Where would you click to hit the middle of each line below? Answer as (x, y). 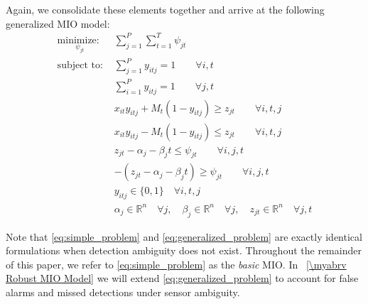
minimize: (78, 40)
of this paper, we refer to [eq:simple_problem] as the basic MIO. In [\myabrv (176, 264)
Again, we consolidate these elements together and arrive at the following (165, 9)
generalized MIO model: (58, 23)
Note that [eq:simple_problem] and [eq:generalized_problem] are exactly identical (184, 236)
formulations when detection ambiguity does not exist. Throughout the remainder (184, 250)
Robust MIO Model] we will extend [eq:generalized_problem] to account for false (182, 278)
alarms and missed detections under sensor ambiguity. (123, 292)
